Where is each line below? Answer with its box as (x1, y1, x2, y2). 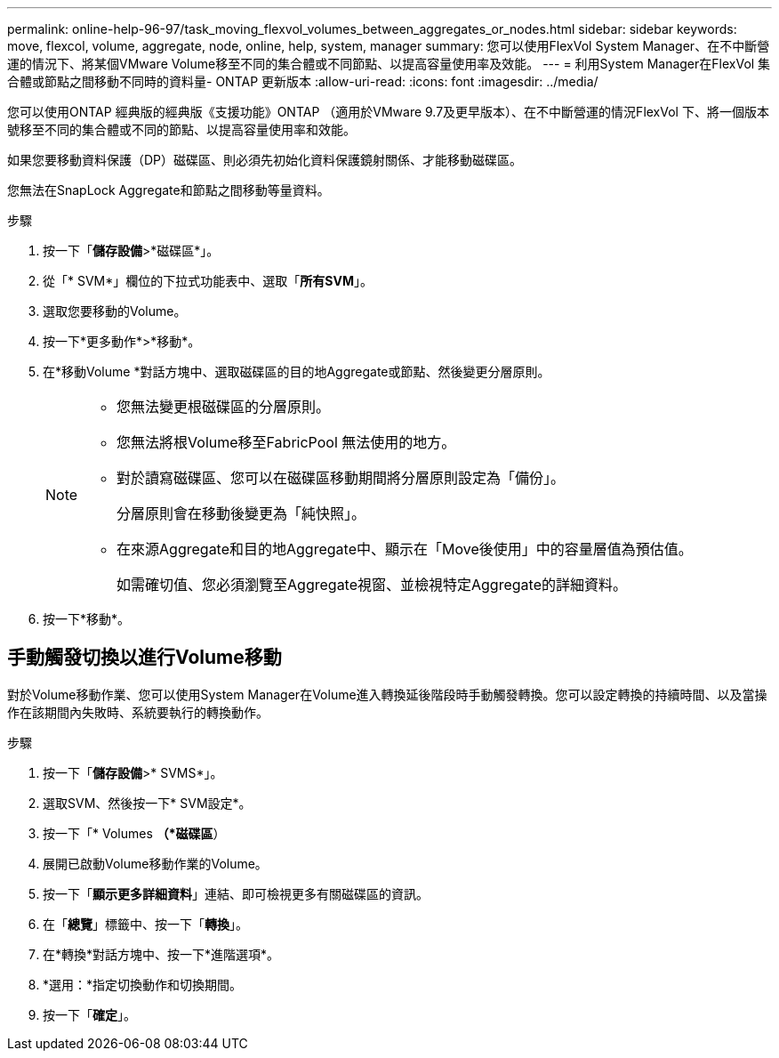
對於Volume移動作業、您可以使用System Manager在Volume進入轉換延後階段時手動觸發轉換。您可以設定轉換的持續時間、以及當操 (7, 686, 767, 702)
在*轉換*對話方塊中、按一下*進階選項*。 (43, 946, 280, 962)
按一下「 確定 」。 (43, 1006, 136, 1022)
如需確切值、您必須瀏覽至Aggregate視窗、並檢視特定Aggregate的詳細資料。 (116, 576, 627, 594)
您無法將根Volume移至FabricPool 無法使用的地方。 (116, 433, 456, 451)
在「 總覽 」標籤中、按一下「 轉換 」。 (43, 916, 248, 932)
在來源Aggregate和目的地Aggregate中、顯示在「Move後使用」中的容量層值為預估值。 (116, 540, 693, 558)
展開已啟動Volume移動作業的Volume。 (43, 855, 268, 871)
